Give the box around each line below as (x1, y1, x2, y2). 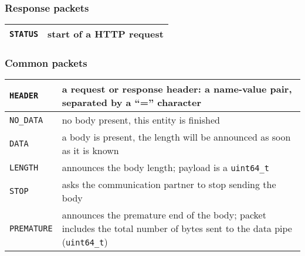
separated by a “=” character (62, 95, 202, 110)
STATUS (9, 29, 39, 39)
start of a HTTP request (48, 27, 164, 41)
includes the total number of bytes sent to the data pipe (62, 221, 292, 235)
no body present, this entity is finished (62, 113, 220, 127)
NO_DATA (9, 115, 43, 125)
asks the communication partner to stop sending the (62, 178, 276, 192)
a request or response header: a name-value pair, (62, 82, 292, 96)
